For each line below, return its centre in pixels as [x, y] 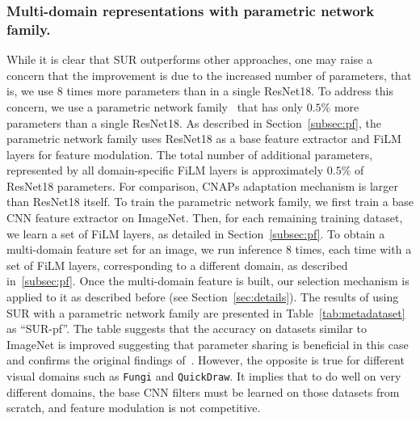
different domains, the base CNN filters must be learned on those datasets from [203, 392]
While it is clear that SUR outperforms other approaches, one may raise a [189, 59]
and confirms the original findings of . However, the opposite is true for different [206, 360]
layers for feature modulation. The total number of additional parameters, [190, 154]
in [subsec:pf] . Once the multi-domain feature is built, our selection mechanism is [208, 281]
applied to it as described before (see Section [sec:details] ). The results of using [203, 297]
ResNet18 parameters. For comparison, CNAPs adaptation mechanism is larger [203, 185]
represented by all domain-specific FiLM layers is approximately [165, 170]
